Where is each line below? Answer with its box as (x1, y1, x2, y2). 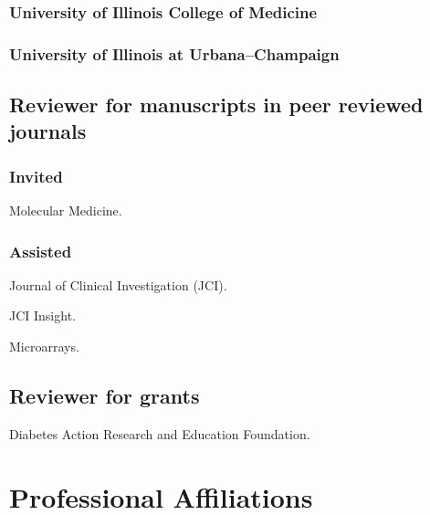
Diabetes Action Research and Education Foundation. (9, 424, 310, 443)
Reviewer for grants (9, 382, 200, 410)
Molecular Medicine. (9, 201, 122, 220)
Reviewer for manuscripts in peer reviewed (9, 90, 424, 119)
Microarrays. (9, 337, 79, 356)
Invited (9, 164, 63, 187)
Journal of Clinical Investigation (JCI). (9, 275, 227, 294)
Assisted (9, 239, 72, 262)
